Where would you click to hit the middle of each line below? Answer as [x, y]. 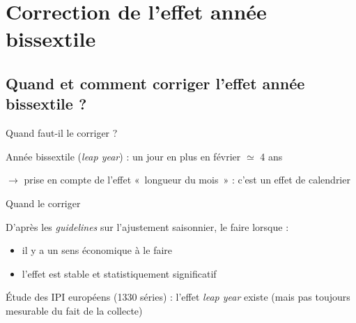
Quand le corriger [43, 203]
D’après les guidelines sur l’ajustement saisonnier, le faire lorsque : [147, 226]
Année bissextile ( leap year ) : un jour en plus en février [123, 156]
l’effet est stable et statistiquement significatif [119, 273]
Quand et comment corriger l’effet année [155, 83]
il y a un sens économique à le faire [97, 250]
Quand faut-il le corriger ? [62, 133]
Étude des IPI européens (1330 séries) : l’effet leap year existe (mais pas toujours [178, 297]
